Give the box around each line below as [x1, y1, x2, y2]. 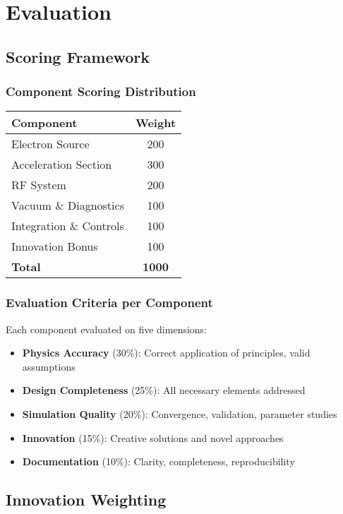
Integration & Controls [11, 217, 124, 234]
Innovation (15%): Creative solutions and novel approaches [22, 430, 284, 445]
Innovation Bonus [11, 238, 98, 255]
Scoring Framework [6, 45, 150, 67]
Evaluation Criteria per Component [6, 294, 213, 311]
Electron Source [11, 136, 90, 153]
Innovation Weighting [6, 489, 167, 510]
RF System [11, 177, 66, 193]
